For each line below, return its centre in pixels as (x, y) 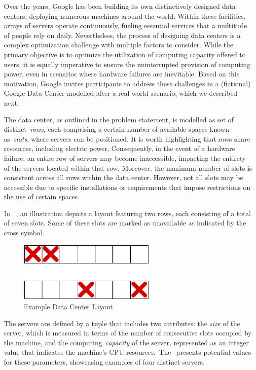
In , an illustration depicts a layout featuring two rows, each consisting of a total (128, 213)
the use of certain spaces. (42, 197)
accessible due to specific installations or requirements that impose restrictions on (127, 187)
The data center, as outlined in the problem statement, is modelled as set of (119, 119)
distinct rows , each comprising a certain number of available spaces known (117, 129)
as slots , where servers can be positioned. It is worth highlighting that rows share (127, 138)
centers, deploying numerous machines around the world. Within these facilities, (125, 16)
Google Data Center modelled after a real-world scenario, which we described (121, 93)
